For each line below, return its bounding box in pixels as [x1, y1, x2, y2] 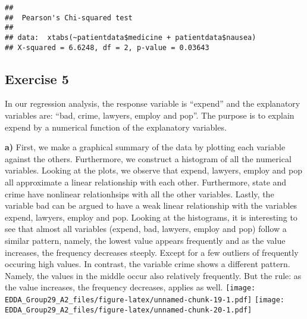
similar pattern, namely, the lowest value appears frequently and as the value [5, 234, 286, 247]
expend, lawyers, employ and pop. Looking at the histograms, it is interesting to [5, 210, 297, 223]
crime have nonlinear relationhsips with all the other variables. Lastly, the [5, 187, 274, 200]
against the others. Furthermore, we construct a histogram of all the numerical [5, 152, 292, 165]
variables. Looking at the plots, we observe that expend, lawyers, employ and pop [5, 164, 302, 176]
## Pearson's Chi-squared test [5, 13, 133, 22]
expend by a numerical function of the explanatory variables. [5, 120, 227, 133]
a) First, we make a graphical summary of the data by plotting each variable [5, 141, 286, 153]
